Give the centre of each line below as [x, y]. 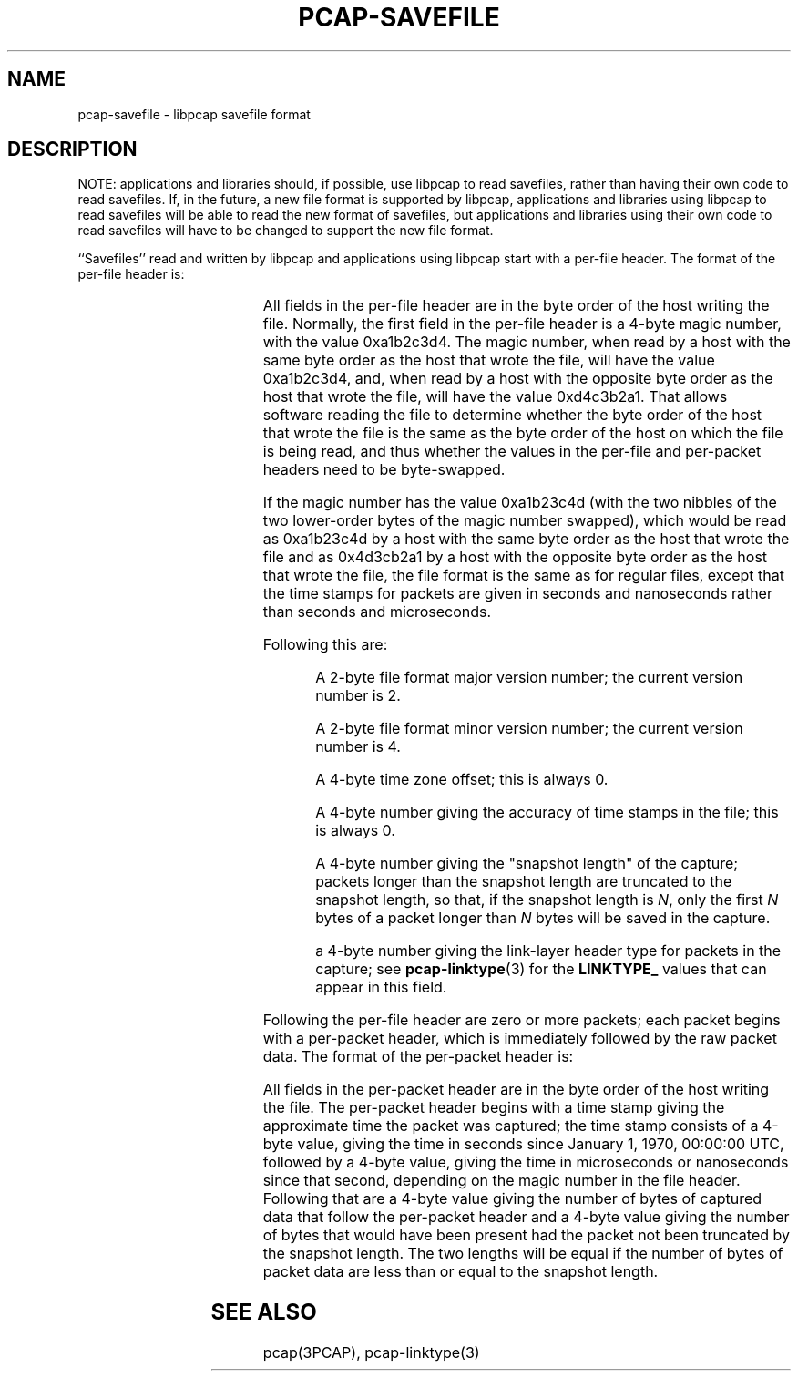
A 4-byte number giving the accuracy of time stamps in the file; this [547, 812]
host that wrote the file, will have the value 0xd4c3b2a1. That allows [495, 397]
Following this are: [325, 645]
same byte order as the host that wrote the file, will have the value [489, 360]
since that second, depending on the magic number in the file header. [501, 1181]
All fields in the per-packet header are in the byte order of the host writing [516, 1090]
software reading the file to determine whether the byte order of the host [512, 415]
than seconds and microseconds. [377, 612]
